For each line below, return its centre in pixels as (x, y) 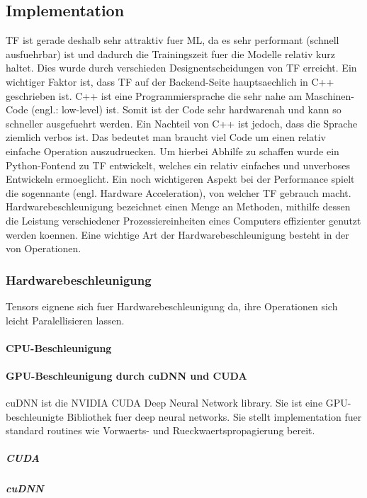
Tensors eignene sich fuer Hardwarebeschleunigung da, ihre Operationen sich (172, 306)
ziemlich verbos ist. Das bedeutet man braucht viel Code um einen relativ (166, 137)
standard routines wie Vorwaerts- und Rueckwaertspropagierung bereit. (160, 430)
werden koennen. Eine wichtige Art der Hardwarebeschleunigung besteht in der (177, 234)
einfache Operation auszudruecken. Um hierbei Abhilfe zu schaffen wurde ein (173, 151)
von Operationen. (44, 248)
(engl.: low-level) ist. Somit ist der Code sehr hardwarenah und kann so (186, 109)
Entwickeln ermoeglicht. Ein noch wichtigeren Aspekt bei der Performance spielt (180, 179)
